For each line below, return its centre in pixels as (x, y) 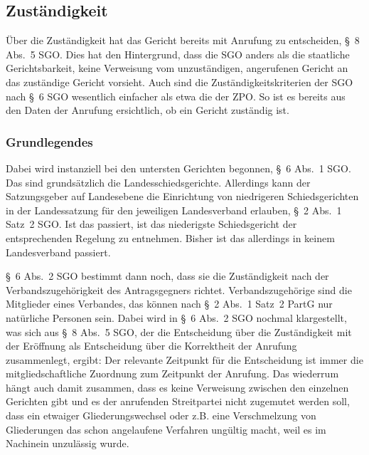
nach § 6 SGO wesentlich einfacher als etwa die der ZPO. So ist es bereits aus (176, 96)
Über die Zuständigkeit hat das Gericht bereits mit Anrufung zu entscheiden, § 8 (183, 40)
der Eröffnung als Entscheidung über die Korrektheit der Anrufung (151, 346)
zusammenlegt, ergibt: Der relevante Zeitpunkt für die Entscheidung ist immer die (184, 359)
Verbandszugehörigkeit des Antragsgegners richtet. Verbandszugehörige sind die (179, 289)
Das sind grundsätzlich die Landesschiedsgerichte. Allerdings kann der (158, 182)
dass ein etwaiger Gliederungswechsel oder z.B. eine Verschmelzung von (161, 415)
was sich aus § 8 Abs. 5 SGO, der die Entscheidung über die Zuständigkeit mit (179, 331)
